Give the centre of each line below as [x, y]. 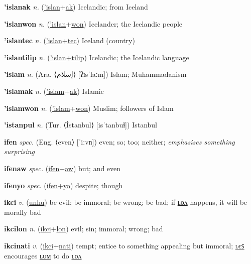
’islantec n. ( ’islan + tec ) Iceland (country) [70, 40]
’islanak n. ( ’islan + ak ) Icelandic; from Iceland [76, 7]
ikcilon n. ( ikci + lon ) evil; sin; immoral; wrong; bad [84, 229]
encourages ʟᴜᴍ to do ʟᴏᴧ [43, 255]
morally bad [23, 212]
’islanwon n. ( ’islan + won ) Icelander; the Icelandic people [93, 23]
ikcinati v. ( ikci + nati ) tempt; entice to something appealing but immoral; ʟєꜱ [124, 245]
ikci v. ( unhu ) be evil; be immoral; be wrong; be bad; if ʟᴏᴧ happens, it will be [126, 202]
